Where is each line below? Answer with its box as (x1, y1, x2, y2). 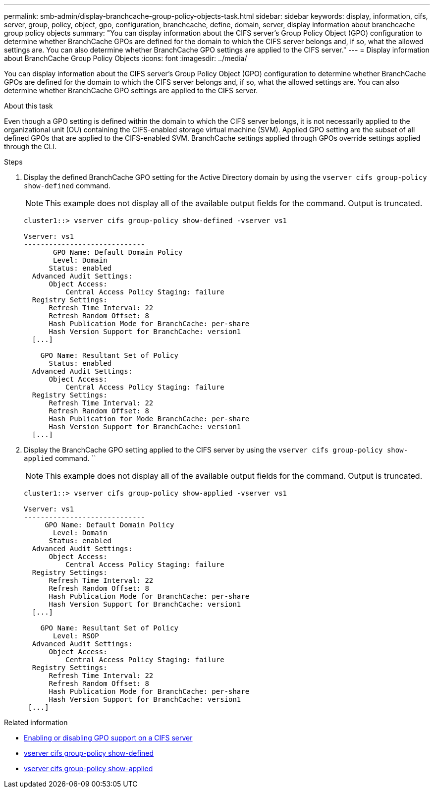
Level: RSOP (53, 632, 99, 640)
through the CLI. (4, 142, 57, 151)
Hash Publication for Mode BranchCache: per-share (49, 415, 250, 423)
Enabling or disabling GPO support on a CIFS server (24, 734, 193, 742)
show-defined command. (24, 181, 110, 190)
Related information (4, 718, 68, 727)
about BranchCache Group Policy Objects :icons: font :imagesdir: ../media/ (4, 54, 247, 62)
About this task (4, 102, 53, 110)
